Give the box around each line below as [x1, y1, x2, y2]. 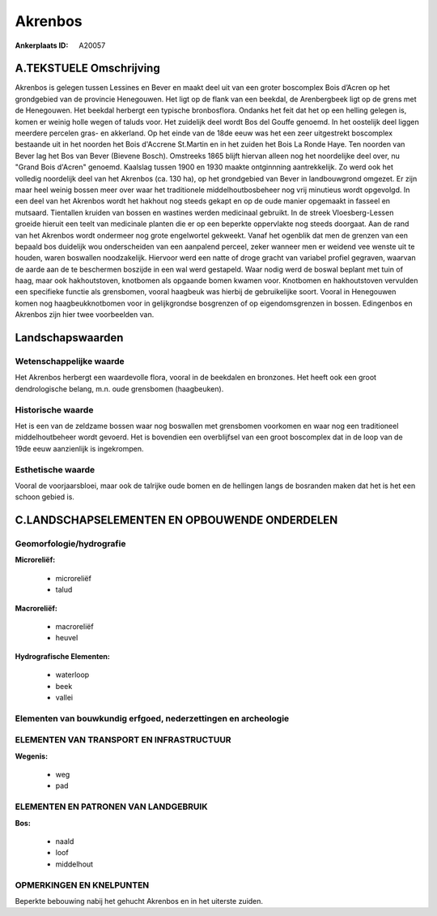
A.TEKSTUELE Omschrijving [15, 62, 161, 75]
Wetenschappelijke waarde [15, 356, 125, 367]
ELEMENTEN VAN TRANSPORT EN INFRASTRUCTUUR [15, 734, 231, 746]
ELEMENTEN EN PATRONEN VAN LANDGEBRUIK [15, 801, 208, 812]
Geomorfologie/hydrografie [15, 538, 126, 550]
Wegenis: [15, 751, 49, 761]
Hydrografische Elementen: [15, 651, 111, 661]
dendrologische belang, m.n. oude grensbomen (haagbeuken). [15, 383, 224, 393]
